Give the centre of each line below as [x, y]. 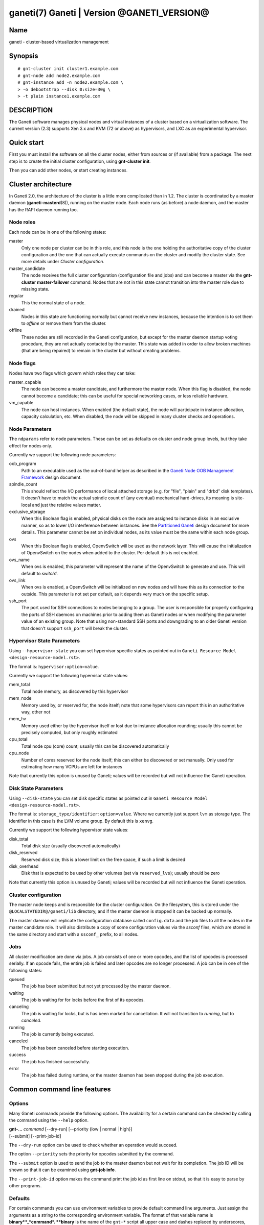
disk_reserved [23, 853]
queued [17, 979]
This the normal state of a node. [53, 303]
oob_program [23, 464]
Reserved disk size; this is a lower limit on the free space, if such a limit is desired [103, 859]
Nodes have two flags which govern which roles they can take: [72, 373]
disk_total [19, 839]
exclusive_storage [27, 512]
